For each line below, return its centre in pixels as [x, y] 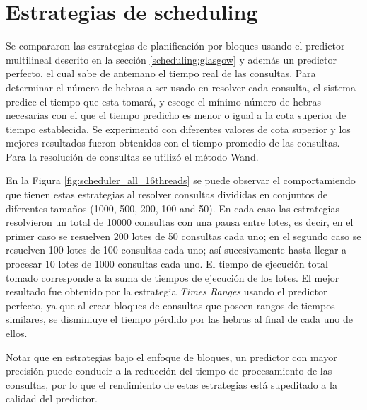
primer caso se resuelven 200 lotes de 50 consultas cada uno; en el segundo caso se [183, 235]
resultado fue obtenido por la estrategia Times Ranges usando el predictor [167, 291]
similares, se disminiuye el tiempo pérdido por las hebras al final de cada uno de [180, 319]
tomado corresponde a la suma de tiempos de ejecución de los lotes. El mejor [173, 277]
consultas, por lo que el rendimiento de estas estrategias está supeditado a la [171, 384]
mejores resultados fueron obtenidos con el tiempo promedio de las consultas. [173, 143]
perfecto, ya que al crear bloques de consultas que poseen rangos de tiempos [170, 305]
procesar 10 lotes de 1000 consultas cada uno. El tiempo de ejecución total [167, 264]
